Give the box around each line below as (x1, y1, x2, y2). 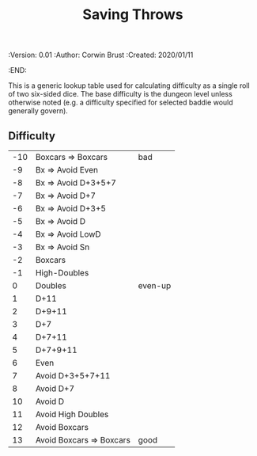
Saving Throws (82, 6, 183, 24)
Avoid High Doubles (35, 409, 109, 420)
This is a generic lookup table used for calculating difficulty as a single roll (8, 81, 251, 90)
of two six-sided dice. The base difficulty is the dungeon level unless (8, 89, 233, 99)
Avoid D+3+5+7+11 (35, 370, 111, 381)
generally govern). (8, 106, 69, 116)
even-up (138, 280, 172, 291)
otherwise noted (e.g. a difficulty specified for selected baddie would (8, 97, 233, 108)
